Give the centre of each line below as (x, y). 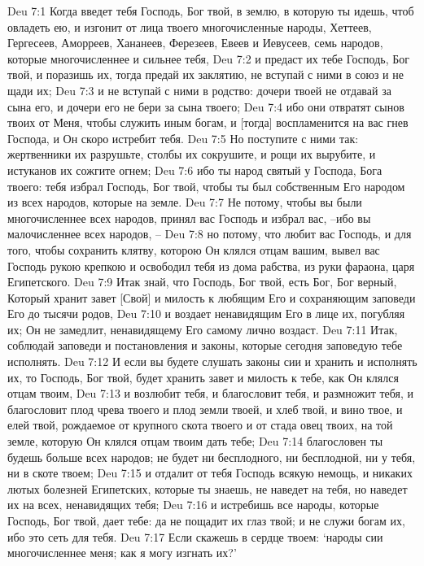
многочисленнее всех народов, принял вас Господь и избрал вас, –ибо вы (189, 218)
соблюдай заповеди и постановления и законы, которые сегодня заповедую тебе (205, 345)
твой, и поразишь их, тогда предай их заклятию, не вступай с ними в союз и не (205, 74)
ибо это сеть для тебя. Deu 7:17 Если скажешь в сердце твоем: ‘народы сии (195, 536)
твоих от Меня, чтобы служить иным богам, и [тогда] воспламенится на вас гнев (208, 122)
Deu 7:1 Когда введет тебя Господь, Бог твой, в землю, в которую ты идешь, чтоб (211, 11)
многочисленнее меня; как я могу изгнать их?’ (122, 553)
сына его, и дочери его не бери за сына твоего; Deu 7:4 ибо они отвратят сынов (206, 106)
